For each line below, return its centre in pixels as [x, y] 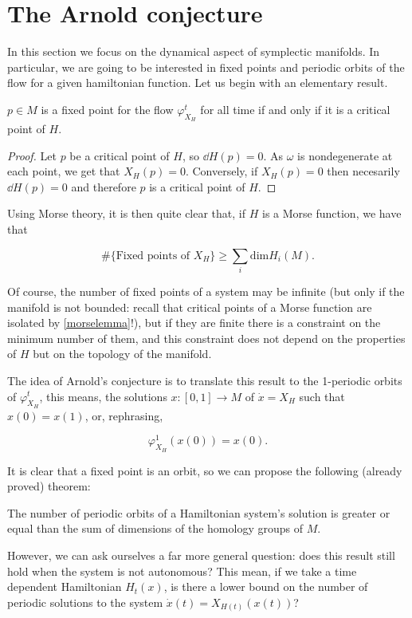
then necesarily [363, 171]
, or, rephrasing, [124, 415]
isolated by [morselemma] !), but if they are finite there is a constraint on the [194, 323]
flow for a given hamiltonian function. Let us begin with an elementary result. [198, 83]
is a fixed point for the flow [107, 109]
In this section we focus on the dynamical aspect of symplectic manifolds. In [194, 51]
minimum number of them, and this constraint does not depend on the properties [206, 338]
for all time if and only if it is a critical [295, 109]
